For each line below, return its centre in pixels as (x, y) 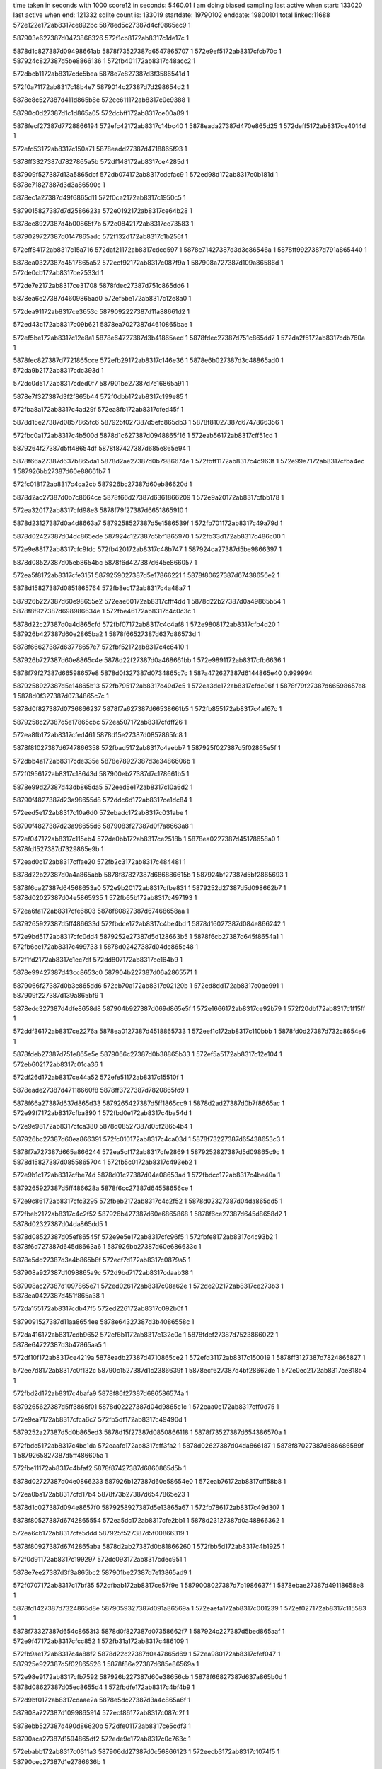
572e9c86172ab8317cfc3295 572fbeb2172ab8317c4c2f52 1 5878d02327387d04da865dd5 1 (148, 1201)
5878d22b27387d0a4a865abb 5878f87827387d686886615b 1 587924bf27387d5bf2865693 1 (150, 875)
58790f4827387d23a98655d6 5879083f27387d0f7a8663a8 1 (103, 826)
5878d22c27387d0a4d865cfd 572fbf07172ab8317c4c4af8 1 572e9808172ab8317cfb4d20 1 (146, 624)
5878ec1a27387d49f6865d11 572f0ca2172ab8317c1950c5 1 (100, 197)
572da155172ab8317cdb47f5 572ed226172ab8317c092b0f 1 (100, 1308)
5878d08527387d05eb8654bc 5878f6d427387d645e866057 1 (105, 562)
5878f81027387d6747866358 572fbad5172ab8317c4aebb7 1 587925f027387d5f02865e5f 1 (147, 748)
